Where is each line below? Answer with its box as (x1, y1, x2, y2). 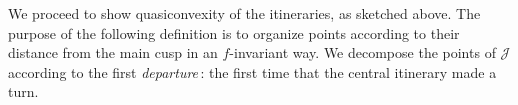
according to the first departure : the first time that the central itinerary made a (8, 61, 497, 82)
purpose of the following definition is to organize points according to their (8, 22, 460, 43)
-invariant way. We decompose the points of (229, 42, 496, 63)
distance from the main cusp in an (8, 42, 218, 63)
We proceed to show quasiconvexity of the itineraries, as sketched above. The (8, 3, 481, 23)
